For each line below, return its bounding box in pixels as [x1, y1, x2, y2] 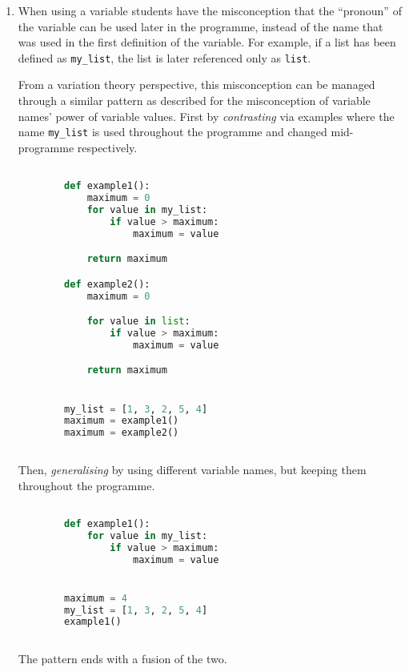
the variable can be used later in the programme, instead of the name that [18, 18, 383, 34]
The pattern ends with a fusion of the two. [18, 650, 227, 667]
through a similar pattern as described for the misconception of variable [18, 92, 371, 109]
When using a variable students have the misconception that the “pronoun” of [18, 2, 402, 18]
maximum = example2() [64, 427, 179, 439]
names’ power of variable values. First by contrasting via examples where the [18, 107, 395, 124]
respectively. [77, 139, 138, 155]
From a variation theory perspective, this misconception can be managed [18, 76, 375, 93]
